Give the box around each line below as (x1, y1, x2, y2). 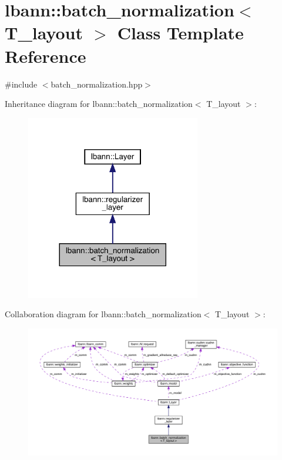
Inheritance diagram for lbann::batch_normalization (5, 98, 193, 110)
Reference (5, 43, 86, 68)
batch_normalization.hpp (51, 78, 143, 90)
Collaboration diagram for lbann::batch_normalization (5, 308, 202, 320)
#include (5, 78, 38, 90)
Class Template (117, 21, 244, 45)
